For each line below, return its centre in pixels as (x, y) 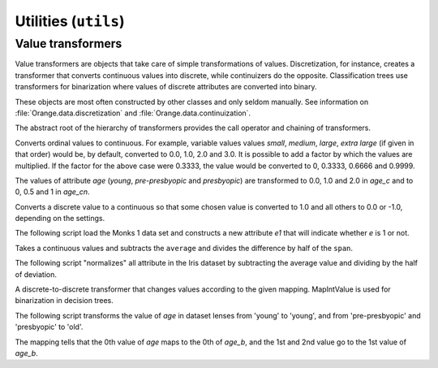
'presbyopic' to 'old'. (49, 327)
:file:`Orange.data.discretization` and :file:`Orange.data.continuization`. (133, 113)
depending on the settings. (60, 219)
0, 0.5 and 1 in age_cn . (52, 192)
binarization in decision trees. (64, 301)
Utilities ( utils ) (70, 21)
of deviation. (36, 274)
